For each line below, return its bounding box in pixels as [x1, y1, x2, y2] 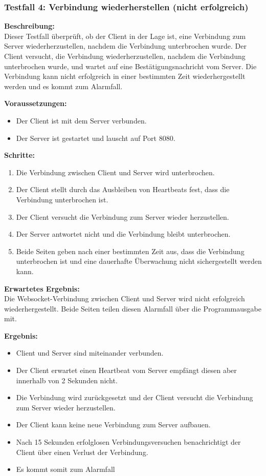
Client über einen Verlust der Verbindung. [16, 446, 148, 457]
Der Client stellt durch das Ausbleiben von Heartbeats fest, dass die [16, 184, 230, 195]
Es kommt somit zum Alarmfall [16, 464, 115, 474]
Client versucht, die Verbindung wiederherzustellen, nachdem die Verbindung [4, 51, 246, 61]
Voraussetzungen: [4, 98, 67, 109]
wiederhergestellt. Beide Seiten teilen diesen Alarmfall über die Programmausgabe [4, 303, 261, 314]
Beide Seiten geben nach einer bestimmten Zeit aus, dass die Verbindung [16, 245, 245, 256]
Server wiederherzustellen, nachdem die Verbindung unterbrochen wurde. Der [4, 40, 247, 51]
